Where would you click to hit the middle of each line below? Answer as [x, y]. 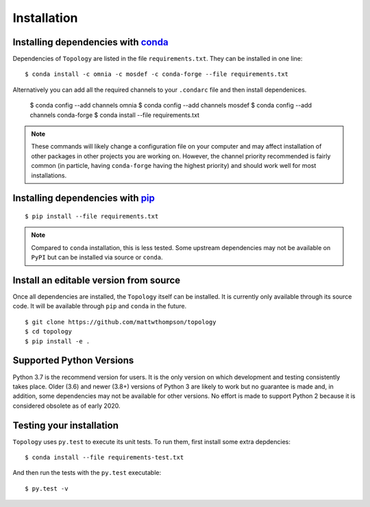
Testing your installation [66, 425]
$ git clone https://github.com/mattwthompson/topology [121, 322]
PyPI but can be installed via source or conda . [97, 258]
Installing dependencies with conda [90, 42]
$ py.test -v [47, 489]
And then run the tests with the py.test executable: [87, 473]
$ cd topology [48, 332]
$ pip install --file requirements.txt [92, 216]
